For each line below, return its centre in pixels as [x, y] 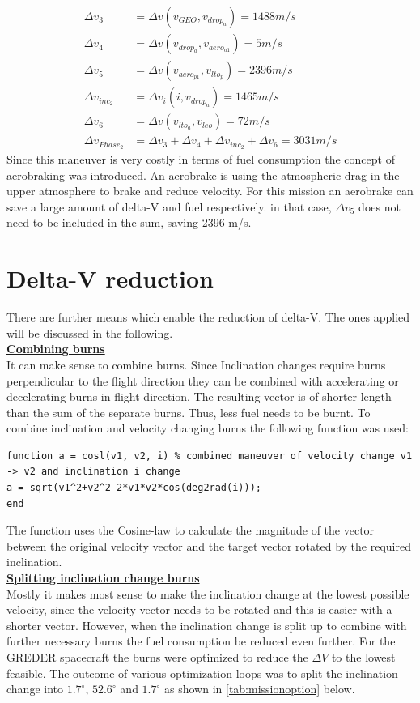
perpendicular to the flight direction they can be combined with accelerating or [203, 380]
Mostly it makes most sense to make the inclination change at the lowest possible [208, 593]
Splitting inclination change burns [103, 578]
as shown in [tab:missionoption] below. [260, 689]
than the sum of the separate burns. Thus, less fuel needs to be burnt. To [189, 412]
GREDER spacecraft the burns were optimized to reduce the [157, 657]
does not [380, 206]
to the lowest [363, 657]
